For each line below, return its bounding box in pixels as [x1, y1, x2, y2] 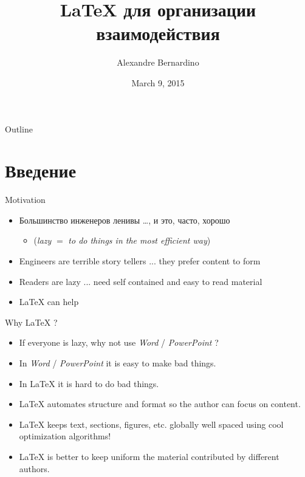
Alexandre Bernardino [117, 56, 199, 69]
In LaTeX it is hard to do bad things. [19, 377, 159, 389]
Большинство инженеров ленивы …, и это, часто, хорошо [19, 213, 230, 226]
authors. [19, 462, 50, 475]
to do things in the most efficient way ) [68, 234, 211, 247]
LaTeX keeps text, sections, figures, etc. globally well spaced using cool [19, 417, 284, 430]
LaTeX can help [19, 295, 79, 308]
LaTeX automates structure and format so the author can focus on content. [19, 397, 301, 410]
